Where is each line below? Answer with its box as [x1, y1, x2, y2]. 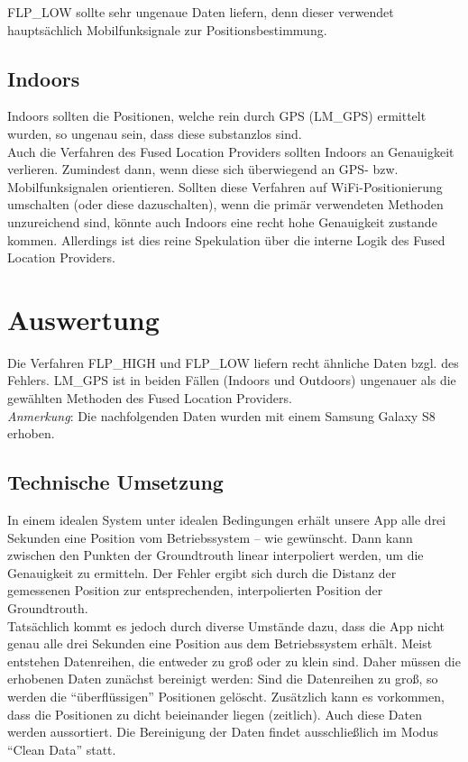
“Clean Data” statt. [7, 739, 116, 758]
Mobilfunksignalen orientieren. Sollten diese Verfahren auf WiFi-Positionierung [7, 177, 443, 196]
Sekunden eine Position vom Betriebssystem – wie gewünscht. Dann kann [7, 528, 413, 546]
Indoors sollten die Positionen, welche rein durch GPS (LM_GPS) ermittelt [7, 106, 427, 125]
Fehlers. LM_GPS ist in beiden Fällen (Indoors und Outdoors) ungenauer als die [7, 371, 456, 390]
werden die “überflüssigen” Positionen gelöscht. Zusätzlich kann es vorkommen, [7, 686, 445, 705]
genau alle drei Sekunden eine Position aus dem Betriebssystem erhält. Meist [7, 634, 433, 653]
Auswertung [7, 300, 160, 337]
